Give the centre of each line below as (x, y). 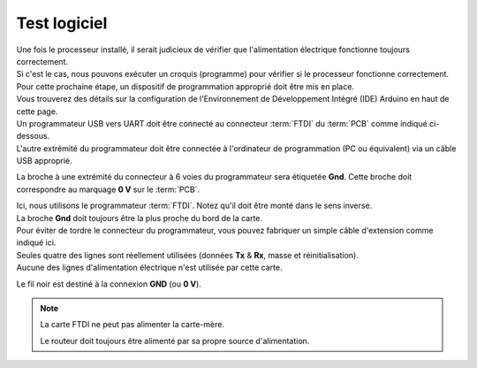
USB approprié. (44, 161)
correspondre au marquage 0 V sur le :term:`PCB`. (108, 189)
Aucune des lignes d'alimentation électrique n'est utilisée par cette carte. (149, 268)
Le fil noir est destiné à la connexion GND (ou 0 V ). (109, 284)
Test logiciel (62, 23)
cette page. (37, 111)
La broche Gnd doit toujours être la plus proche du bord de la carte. (140, 218)
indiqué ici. (36, 242)
